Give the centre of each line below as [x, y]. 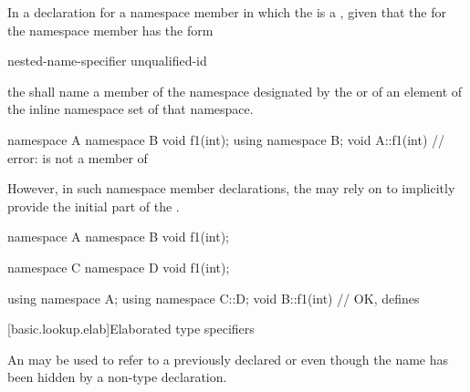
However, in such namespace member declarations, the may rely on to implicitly [231, 188]
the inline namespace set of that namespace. [131, 109]
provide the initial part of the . [94, 206]
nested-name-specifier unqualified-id [107, 61]
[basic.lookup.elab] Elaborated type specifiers [131, 329]
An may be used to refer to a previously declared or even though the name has [228, 359]
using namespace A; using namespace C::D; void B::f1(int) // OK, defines [214, 298]
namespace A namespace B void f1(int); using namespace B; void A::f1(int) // [226, 139]
